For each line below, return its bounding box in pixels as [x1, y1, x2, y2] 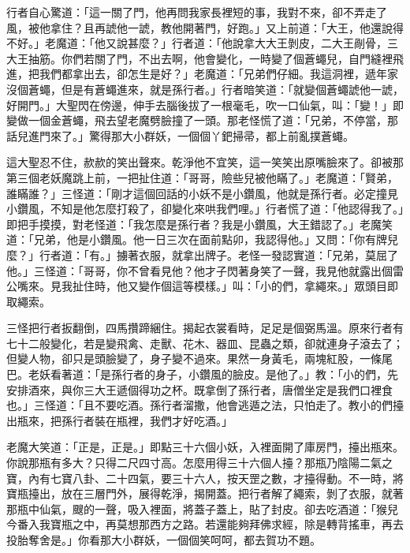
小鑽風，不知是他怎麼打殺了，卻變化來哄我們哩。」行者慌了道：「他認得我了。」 [6, 200, 404, 217]
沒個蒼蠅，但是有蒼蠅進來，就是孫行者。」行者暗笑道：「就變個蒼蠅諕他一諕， [6, 80, 404, 97]
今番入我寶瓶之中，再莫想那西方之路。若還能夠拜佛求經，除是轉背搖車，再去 [6, 516, 404, 532]
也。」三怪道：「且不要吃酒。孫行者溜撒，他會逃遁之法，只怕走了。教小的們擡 [6, 397, 404, 413]
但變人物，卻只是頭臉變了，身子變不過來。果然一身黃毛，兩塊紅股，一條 [6, 350, 382, 367]
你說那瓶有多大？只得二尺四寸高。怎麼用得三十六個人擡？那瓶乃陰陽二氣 [6, 454, 382, 471]
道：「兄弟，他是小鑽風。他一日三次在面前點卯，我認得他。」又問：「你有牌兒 [6, 231, 398, 248]
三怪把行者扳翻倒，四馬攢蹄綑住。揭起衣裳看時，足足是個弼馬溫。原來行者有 [6, 319, 404, 336]
